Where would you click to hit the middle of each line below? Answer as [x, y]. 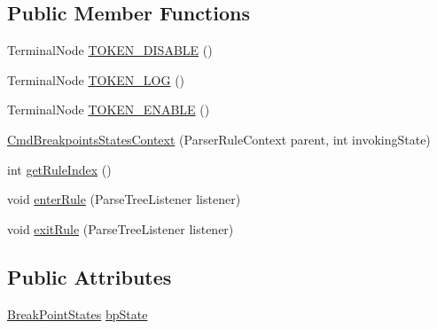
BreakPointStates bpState [78, 313]
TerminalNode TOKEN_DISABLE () [110, 50]
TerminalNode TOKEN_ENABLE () [109, 110]
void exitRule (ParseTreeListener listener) [121, 228]
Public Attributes [90, 276]
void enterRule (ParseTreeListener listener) [124, 199]
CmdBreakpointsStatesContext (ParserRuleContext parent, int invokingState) [219, 139]
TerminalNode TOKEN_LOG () [96, 79]
